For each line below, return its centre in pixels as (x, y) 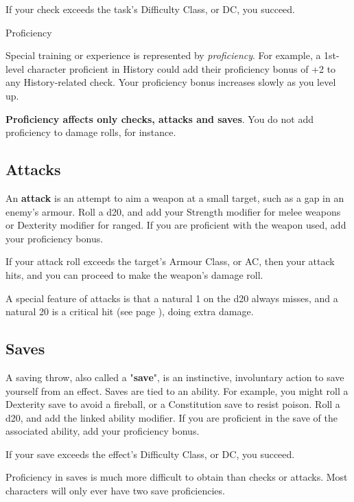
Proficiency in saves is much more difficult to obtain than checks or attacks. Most (177, 477)
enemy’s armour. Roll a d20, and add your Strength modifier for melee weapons (173, 211)
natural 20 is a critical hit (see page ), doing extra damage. (130, 311)
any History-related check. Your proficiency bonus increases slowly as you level (171, 82)
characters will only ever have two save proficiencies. (115, 491)
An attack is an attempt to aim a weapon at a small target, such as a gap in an (175, 197)
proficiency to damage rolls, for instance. (91, 132)
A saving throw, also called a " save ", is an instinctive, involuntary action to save (175, 377)
